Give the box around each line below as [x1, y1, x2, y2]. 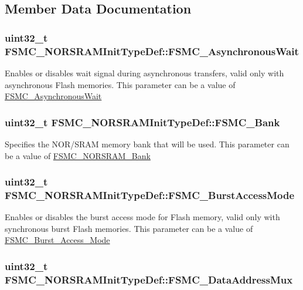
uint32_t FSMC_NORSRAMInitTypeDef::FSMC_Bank [5, 114, 280, 129]
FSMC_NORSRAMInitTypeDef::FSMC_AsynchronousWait [5, 43, 299, 58]
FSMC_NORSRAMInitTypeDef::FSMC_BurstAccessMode [5, 187, 295, 202]
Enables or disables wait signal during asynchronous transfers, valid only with [5, 66, 284, 79]
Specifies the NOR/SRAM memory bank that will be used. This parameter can [5, 137, 290, 150]
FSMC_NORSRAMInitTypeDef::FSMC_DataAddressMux [5, 272, 293, 286]
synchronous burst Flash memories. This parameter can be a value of [5, 222, 253, 234]
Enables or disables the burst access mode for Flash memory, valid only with [5, 211, 280, 223]
